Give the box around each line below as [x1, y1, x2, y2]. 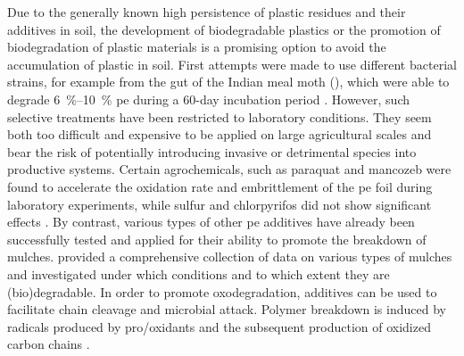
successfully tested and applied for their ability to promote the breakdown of [7, 229, 427, 248]
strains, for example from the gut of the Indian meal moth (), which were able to [7, 72, 450, 91]
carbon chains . [7, 335, 90, 353]
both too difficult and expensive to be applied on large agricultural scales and [7, 125, 432, 144]
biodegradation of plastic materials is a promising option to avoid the [7, 37, 386, 56]
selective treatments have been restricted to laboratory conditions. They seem [7, 107, 432, 126]
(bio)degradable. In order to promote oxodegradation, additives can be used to [7, 282, 437, 301]
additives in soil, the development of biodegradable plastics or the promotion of [7, 20, 441, 38]
